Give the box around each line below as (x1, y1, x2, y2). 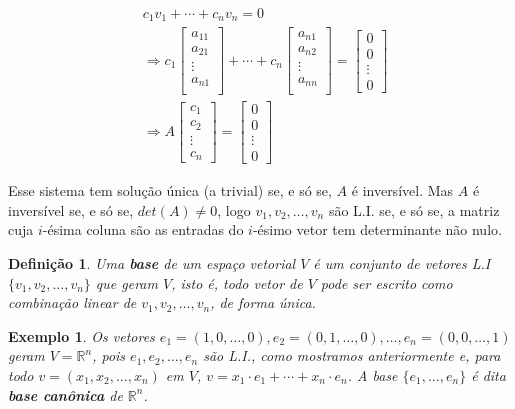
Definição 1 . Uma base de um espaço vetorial (8, 252, 296, 273)
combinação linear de (8, 292, 137, 313)
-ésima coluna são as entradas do (42, 219, 244, 240)
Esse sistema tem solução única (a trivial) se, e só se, (8, 180, 332, 201)
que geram (95, 272, 158, 293)
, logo (217, 199, 251, 220)
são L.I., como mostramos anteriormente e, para (203, 345, 501, 366)
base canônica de (8, 384, 123, 405)
